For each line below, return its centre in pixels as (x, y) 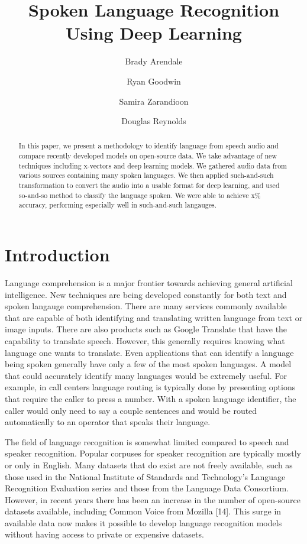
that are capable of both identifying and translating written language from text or (154, 317)
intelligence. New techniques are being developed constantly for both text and (146, 294)
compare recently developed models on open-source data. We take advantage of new (148, 156)
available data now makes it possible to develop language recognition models (143, 522)
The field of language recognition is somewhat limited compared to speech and (147, 441)
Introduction (57, 255)
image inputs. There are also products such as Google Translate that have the (146, 329)
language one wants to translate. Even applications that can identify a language (149, 352)
